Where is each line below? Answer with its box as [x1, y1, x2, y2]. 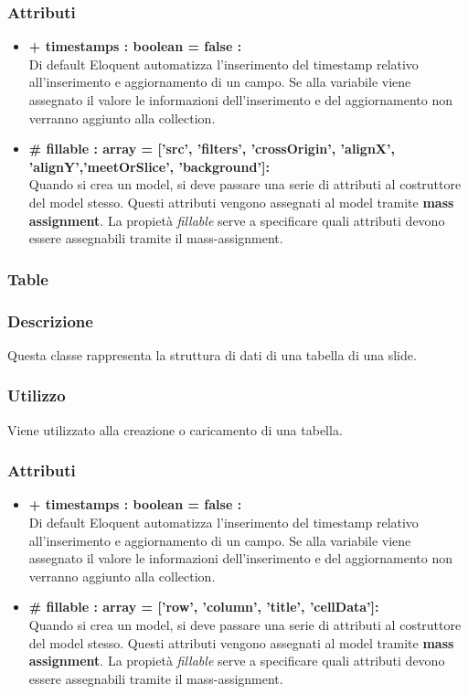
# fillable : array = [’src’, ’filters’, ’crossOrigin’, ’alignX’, [28, 139, 395, 158]
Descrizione [7, 309, 93, 332]
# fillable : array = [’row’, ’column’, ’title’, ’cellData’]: [28, 597, 379, 616]
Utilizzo [7, 384, 66, 407]
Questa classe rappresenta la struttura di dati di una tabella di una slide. [7, 345, 417, 364]
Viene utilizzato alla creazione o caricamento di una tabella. [7, 420, 343, 439]
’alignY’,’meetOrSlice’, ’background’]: [28, 156, 270, 176]
